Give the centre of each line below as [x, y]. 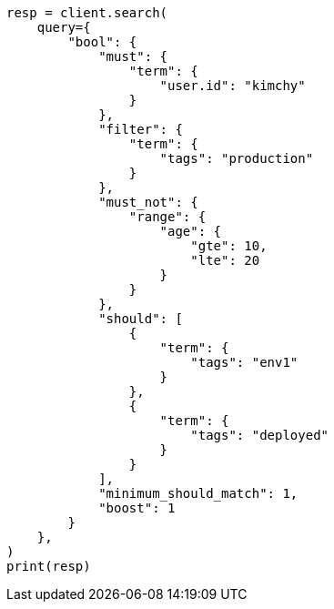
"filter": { [141, 129]
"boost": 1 [137, 508]
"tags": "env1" [244, 362]
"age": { [191, 231]
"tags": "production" [237, 158]
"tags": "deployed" [260, 435]
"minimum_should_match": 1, [198, 493]
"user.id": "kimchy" [233, 86]
